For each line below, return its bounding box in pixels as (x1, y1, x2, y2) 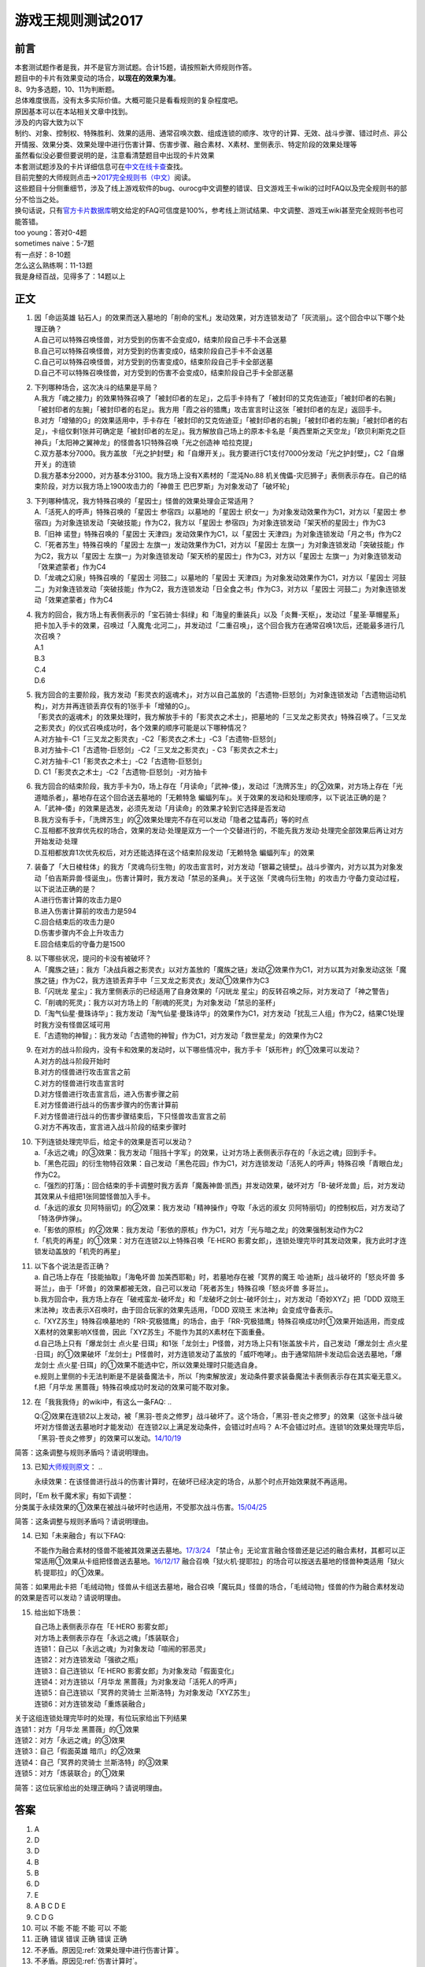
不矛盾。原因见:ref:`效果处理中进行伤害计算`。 (34, 1945, 183, 1954)
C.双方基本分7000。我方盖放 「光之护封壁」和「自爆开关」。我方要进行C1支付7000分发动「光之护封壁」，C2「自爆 (34, 448, 405, 458)
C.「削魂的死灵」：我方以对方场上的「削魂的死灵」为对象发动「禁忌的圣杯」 (34, 998, 279, 1007)
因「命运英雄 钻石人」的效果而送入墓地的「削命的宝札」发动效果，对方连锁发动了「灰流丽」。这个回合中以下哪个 (34, 313, 398, 323)
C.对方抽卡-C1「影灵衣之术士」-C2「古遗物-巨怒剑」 (34, 756, 206, 766)
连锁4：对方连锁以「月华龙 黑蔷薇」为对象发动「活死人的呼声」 (34, 1677, 241, 1687)
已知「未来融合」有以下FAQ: (34, 1531, 126, 1541)
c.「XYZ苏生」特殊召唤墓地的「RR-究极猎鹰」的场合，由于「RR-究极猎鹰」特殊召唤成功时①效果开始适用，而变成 (34, 1316, 405, 1326)
